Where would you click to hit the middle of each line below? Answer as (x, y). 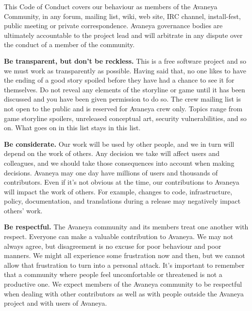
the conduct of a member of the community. (69, 44)
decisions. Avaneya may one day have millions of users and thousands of (111, 172)
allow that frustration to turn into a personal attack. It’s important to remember (124, 265)
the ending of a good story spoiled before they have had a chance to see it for (119, 80)
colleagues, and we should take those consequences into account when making (119, 163)
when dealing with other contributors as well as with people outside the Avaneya (124, 293)
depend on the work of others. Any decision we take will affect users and (112, 153)
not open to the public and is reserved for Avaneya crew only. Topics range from (123, 108)
